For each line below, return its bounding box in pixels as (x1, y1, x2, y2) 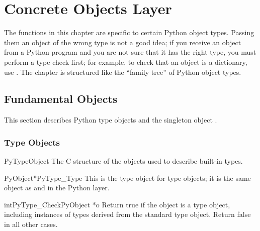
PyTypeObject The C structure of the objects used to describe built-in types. (4, 156, 243, 166)
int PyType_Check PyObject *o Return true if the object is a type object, (4, 199, 230, 209)
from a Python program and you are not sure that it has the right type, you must (4, 47, 256, 57)
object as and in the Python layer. (4, 182, 110, 193)
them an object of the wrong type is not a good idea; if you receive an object (4, 37, 241, 47)
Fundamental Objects (4, 91, 118, 106)
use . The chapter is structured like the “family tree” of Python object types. (4, 66, 241, 77)
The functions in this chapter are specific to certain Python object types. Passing (4, 27, 254, 38)
